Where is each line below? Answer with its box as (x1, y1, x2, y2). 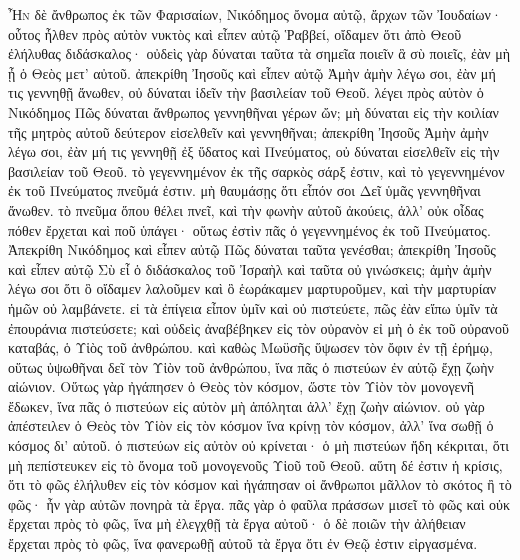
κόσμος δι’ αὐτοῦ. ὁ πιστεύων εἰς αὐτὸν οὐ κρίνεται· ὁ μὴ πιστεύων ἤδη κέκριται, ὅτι (8, 435, 510, 456)
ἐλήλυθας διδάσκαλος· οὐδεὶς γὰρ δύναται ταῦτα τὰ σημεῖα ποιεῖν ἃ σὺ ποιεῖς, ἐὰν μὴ (8, 43, 511, 64)
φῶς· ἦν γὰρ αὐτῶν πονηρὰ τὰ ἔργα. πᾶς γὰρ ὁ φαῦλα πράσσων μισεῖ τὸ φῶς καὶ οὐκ (8, 493, 511, 514)
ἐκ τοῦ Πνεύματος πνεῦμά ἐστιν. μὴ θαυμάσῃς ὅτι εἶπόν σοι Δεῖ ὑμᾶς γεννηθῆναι (8, 180, 481, 201)
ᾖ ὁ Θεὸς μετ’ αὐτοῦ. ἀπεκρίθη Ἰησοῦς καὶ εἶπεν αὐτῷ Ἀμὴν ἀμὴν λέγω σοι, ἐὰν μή (8, 62, 496, 83)
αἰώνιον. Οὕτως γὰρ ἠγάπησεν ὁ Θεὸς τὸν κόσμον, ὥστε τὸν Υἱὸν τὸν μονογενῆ (8, 376, 475, 397)
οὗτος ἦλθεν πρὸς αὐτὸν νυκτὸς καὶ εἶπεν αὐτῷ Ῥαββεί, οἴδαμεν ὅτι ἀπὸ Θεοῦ (8, 23, 462, 44)
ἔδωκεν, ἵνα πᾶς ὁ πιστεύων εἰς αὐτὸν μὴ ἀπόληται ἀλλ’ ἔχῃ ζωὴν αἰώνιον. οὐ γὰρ (8, 395, 485, 416)
